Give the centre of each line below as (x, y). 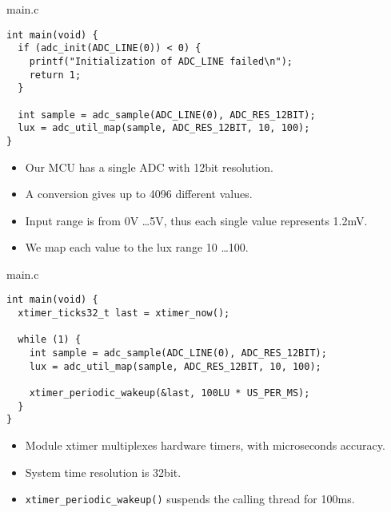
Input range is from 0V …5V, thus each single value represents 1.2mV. (196, 220)
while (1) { (50, 340)
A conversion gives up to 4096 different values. (139, 194)
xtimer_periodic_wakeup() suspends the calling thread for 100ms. (190, 499)
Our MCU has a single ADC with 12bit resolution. (149, 167)
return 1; (55, 75)
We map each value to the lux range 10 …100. (137, 247)
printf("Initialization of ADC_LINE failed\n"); (161, 61)
